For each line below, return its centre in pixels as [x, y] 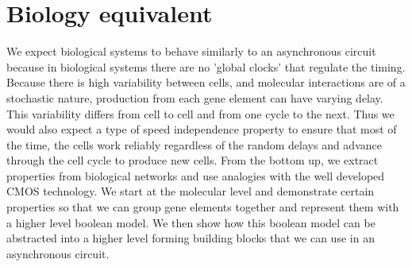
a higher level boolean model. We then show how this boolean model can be [191, 222]
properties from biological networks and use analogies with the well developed [196, 175]
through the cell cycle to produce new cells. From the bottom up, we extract [193, 160]
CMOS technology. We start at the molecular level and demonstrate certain [191, 191]
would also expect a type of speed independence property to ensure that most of [202, 129]
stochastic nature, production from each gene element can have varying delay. [195, 97]
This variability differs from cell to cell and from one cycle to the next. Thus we [200, 113]
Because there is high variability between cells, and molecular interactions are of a [206, 82]
